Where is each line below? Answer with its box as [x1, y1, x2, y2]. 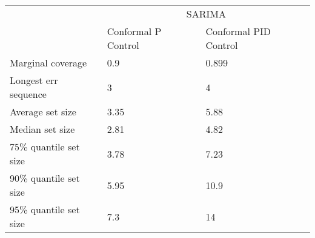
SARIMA [186, 7, 226, 21]
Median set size [10, 122, 75, 136]
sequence [10, 87, 47, 101]
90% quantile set [10, 171, 80, 185]
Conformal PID [205, 24, 271, 38]
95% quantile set [10, 202, 80, 216]
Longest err [10, 73, 58, 87]
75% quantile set [10, 140, 80, 153]
